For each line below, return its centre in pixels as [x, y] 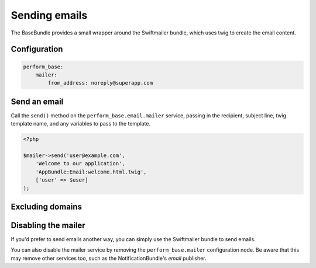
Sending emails [49, 15]
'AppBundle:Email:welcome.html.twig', [91, 172]
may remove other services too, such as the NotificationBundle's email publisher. [109, 258]
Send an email [37, 101]
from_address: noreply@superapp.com [100, 83]
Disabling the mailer [48, 225]
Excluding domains [46, 206]
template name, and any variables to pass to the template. [81, 124]
